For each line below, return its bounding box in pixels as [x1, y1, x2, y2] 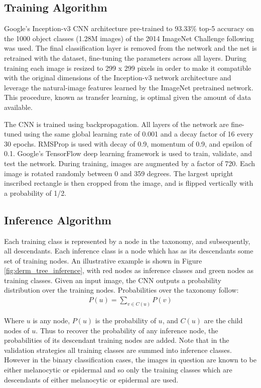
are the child [204, 315, 243, 325]
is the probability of [95, 315, 156, 325]
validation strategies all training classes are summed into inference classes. [4, 344, 232, 355]
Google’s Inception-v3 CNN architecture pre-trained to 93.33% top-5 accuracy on [4, 23, 254, 34]
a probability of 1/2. [4, 187, 67, 198]
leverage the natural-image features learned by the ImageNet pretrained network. [4, 82, 253, 92]
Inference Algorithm [4, 212, 111, 227]
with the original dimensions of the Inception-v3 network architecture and [4, 72, 231, 83]
